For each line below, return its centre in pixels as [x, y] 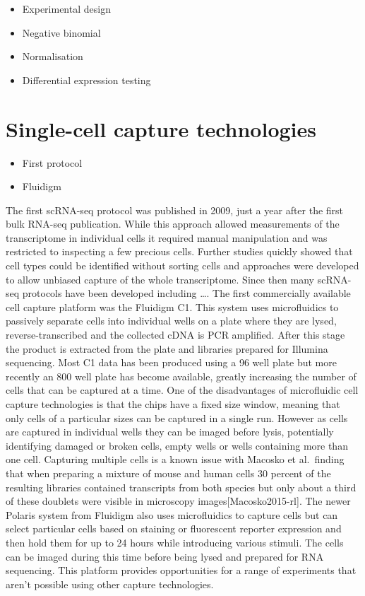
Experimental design [66, 8]
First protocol [52, 162]
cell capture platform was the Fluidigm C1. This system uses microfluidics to [172, 306]
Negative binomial [61, 32]
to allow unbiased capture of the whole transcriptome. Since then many [160, 279]
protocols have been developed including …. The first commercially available [186, 293]
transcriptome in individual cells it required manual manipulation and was [167, 237]
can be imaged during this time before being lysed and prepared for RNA [165, 556]
